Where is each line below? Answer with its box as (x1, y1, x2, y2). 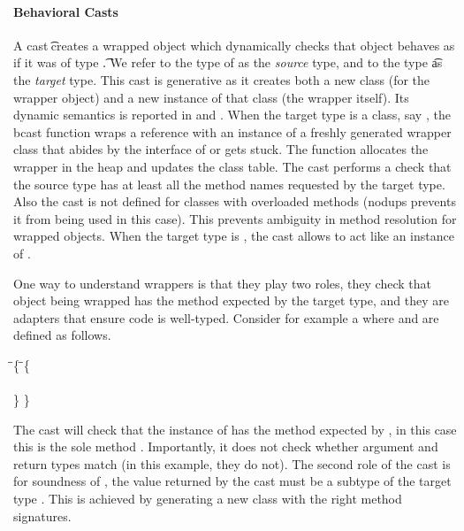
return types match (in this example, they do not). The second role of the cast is (13, 454, 451, 473)
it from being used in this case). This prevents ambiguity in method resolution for (13, 209, 457, 227)
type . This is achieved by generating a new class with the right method (13, 489, 402, 508)
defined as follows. (13, 326, 111, 344)
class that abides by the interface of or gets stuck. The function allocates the (13, 140, 429, 158)
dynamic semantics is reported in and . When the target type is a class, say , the (13, 105, 451, 124)
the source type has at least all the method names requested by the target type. (13, 174, 445, 193)
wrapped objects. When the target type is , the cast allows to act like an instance (13, 227, 454, 245)
